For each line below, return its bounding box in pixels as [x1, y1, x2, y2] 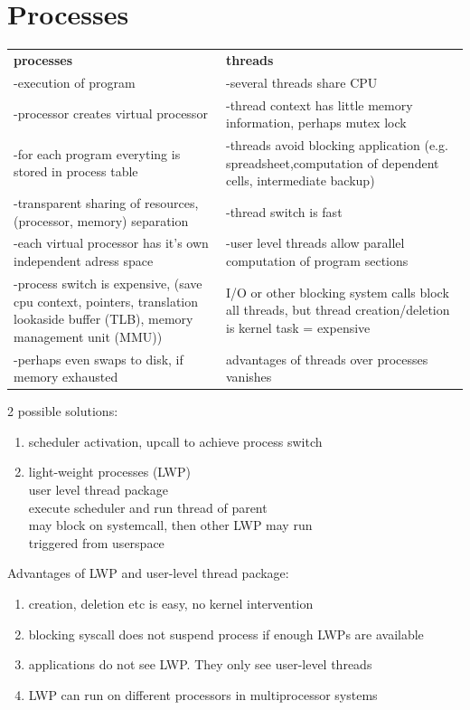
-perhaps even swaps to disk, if [14, 349, 183, 368]
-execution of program [14, 72, 136, 91]
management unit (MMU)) [14, 327, 163, 346]
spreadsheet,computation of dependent [225, 153, 439, 172]
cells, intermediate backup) [225, 171, 375, 190]
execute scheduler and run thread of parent [28, 497, 268, 516]
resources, [144, 194, 199, 213]
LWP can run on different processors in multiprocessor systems [28, 685, 378, 704]
